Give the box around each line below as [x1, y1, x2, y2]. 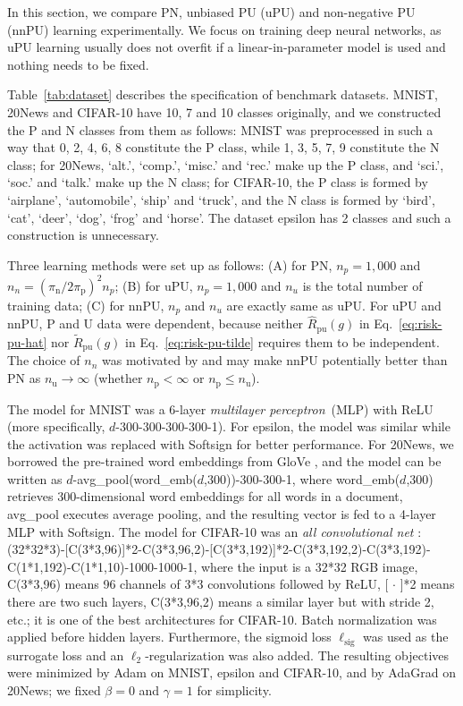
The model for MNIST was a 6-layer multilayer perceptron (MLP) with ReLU [7, 399, 434, 418]
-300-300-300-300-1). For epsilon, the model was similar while [115, 417, 450, 436]
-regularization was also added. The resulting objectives [145, 645, 450, 664]
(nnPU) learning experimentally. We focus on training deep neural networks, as [7, 20, 442, 38]
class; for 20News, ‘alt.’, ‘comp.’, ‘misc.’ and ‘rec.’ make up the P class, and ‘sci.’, [7, 155, 444, 174]
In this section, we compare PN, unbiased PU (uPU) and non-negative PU [7, 3, 416, 21]
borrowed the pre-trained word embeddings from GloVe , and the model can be [7, 452, 442, 471]
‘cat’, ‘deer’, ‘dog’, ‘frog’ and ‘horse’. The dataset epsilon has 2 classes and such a [7, 208, 451, 226]
